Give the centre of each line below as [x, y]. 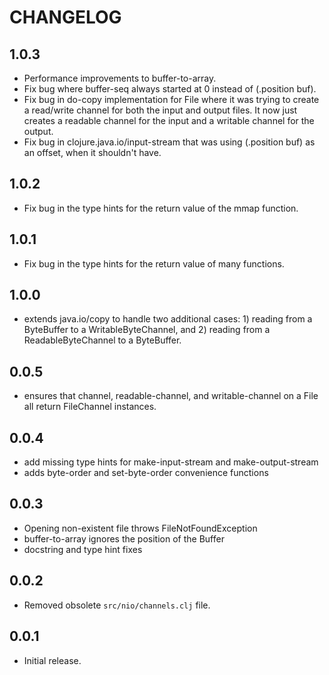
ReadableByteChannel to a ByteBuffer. [102, 340]
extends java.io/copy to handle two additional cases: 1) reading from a [168, 319]
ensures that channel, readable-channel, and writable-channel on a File [171, 396]
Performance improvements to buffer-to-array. [120, 78]
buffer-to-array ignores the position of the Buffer [124, 538]
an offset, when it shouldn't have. [92, 152]
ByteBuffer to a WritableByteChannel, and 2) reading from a [147, 330]
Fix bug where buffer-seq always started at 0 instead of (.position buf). [170, 89]
